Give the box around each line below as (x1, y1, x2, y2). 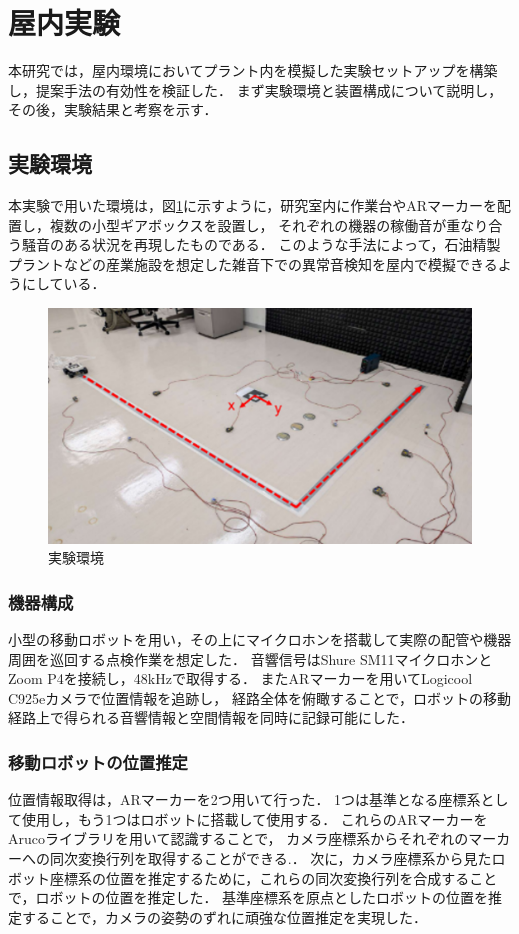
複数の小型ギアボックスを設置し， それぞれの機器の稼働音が (49, 214, 447, 235)
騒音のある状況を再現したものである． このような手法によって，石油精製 (21, 234, 501, 255)
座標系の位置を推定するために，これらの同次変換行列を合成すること (49, 867, 498, 888)
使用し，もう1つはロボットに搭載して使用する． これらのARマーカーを (21, 808, 488, 829)
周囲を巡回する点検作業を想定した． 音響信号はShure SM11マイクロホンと (8, 648, 493, 669)
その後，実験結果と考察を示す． (8, 99, 218, 120)
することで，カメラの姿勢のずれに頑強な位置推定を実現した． (21, 906, 428, 927)
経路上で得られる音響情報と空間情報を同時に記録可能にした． (8, 707, 414, 728)
